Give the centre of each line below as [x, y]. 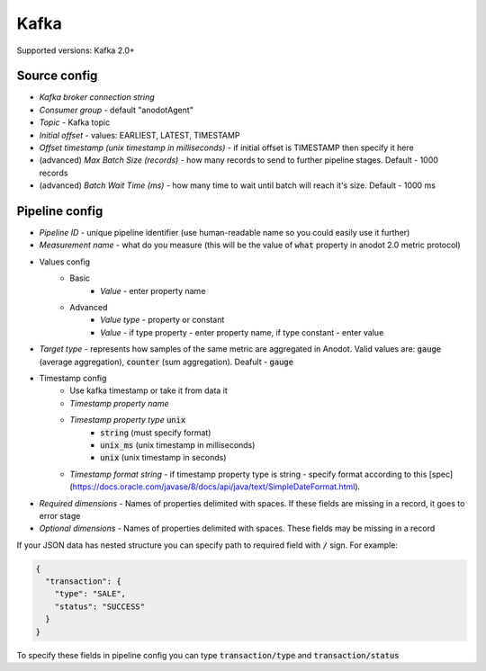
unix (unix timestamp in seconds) [163, 458]
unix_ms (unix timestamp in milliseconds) [178, 444]
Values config [64, 262]
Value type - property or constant [162, 320]
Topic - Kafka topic [75, 122]
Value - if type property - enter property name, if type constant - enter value [242, 332]
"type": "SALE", [90, 594]
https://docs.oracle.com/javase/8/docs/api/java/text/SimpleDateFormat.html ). [216, 487]
